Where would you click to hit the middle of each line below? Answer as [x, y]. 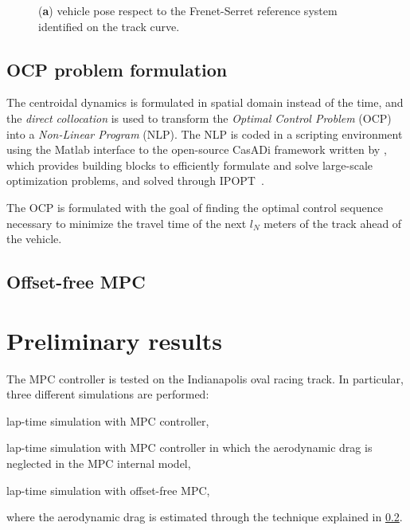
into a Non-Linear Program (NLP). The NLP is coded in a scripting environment [205, 133]
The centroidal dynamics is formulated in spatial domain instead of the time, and [205, 102]
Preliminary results [114, 340]
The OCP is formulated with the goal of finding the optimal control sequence [195, 207]
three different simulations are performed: [108, 394]
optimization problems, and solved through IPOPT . [135, 181]
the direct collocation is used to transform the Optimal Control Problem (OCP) [199, 118]
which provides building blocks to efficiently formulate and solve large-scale [190, 165]
